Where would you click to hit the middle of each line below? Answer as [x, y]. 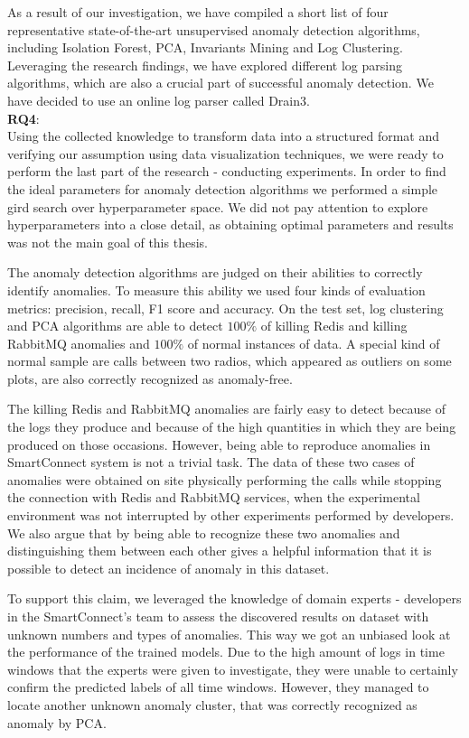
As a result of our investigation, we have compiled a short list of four [198, 12]
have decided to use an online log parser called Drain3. [159, 100]
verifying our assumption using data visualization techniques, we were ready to [225, 153]
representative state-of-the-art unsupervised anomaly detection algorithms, [214, 29]
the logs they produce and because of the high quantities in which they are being [232, 427]
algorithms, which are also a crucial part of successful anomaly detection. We [220, 83]
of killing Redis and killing [334, 326]
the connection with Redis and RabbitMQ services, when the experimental [214, 497]
